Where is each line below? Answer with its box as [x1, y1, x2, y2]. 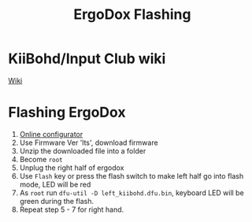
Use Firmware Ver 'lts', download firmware [19, 138, 159, 147]
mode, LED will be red [19, 179, 91, 189]
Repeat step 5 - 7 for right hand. [19, 205, 124, 214]
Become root [19, 154, 63, 164]
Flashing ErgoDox [8, 104, 126, 121]
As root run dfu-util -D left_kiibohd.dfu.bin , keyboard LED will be [19, 187, 244, 198]
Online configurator [19, 129, 83, 139]
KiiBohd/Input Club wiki [8, 50, 166, 68]
